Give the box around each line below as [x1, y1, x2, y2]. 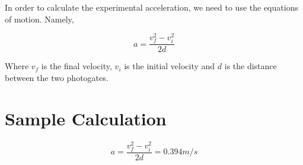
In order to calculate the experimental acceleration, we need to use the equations [5, 1, 298, 13]
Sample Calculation [5, 106, 167, 130]
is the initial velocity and [124, 60, 215, 72]
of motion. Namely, [5, 12, 74, 25]
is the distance [224, 60, 277, 72]
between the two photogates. [5, 72, 109, 84]
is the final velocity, [41, 60, 112, 72]
